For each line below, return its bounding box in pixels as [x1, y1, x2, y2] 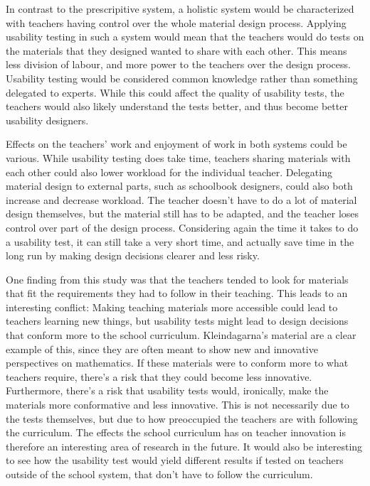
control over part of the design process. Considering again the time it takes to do [6, 220, 359, 234]
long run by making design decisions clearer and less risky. [6, 248, 260, 263]
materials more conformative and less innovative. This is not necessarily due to [6, 397, 349, 412]
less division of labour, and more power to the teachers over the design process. [6, 57, 351, 72]
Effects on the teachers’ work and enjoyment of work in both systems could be [6, 136, 347, 151]
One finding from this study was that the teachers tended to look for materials [6, 271, 349, 286]
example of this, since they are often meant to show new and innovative [6, 341, 318, 356]
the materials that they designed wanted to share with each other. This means [6, 43, 347, 58]
